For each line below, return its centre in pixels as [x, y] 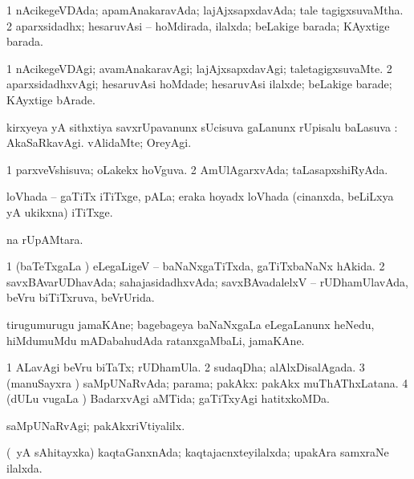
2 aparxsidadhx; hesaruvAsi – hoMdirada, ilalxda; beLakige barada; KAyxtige [198, 25]
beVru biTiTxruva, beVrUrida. [81, 297]
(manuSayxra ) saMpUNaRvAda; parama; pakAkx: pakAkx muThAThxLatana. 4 [207, 382]
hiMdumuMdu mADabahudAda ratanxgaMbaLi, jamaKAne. [156, 340]
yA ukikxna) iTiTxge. [60, 211]
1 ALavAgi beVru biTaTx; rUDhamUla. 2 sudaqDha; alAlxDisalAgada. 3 [186, 367]
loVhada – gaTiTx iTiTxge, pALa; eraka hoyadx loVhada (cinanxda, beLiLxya [200, 196]
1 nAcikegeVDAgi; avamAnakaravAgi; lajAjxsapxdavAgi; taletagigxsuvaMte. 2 [199, 68]
